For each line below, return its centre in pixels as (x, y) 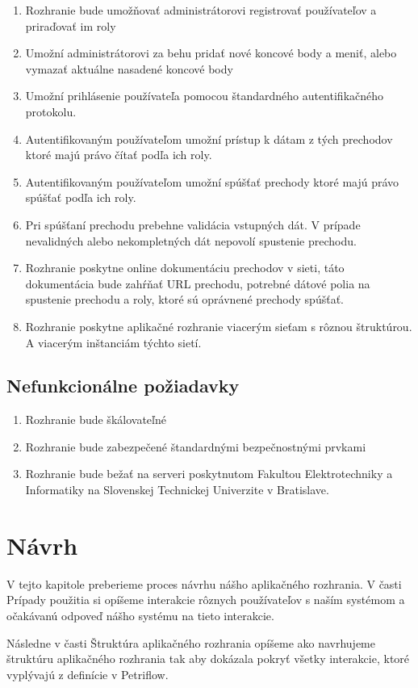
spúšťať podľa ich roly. (81, 197)
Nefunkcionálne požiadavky (123, 386)
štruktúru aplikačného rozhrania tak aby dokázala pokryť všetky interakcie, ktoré (208, 659)
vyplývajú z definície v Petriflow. (88, 674)
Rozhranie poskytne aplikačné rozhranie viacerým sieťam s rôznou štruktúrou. (219, 326)
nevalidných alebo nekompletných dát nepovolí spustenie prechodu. (191, 240)
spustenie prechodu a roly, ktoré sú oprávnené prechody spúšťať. (184, 299)
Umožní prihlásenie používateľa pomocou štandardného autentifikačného (205, 96)
